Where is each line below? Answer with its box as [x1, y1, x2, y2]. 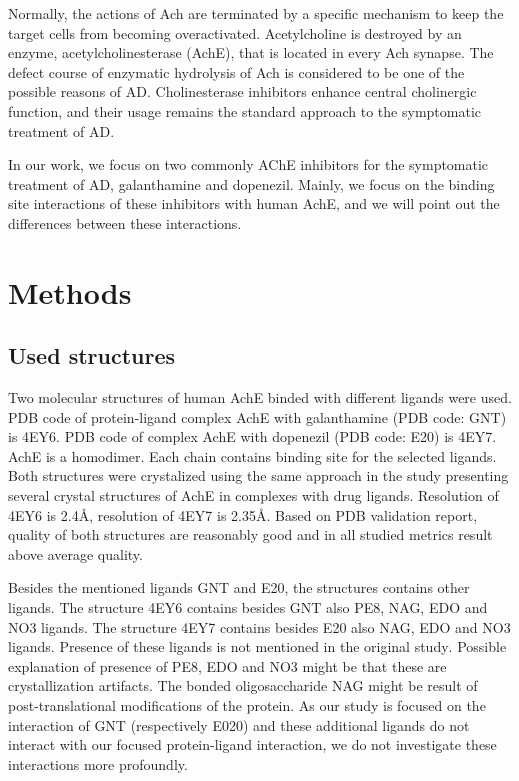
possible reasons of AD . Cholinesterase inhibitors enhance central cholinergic [8, 81, 477, 102]
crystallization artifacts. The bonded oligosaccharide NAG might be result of [8, 675, 478, 696]
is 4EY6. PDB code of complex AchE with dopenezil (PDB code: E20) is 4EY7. [8, 426, 497, 447]
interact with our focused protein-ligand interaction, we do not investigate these [8, 734, 497, 755]
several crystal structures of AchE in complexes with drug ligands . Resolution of [8, 485, 499, 506]
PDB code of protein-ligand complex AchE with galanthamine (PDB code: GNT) [8, 406, 507, 427]
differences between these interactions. [8, 212, 242, 233]
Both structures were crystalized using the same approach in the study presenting [8, 465, 509, 486]
